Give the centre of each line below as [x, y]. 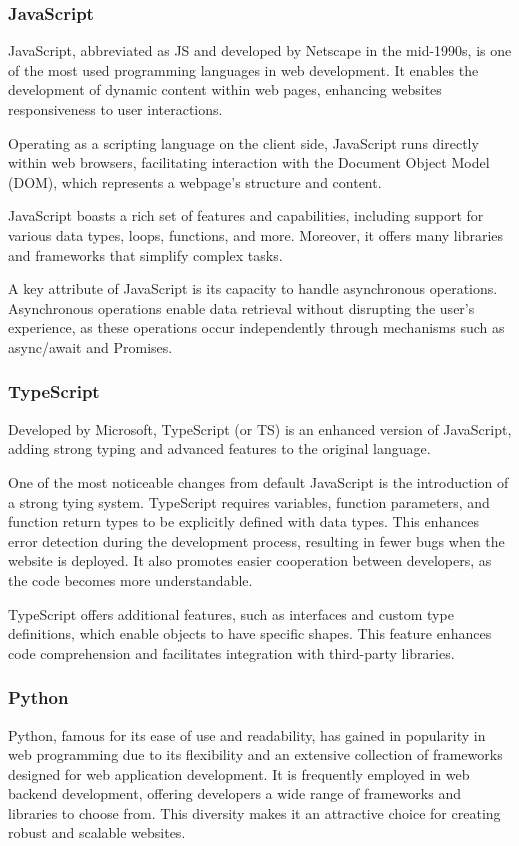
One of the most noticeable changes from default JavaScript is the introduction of [258, 481]
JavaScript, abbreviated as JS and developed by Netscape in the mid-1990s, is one [260, 50]
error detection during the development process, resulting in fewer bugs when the [256, 540]
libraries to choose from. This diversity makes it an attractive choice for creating [254, 812]
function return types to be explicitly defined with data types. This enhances [243, 521]
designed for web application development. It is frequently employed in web [239, 773]
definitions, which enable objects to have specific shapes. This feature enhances [250, 633]
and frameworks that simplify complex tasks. [145, 254]
